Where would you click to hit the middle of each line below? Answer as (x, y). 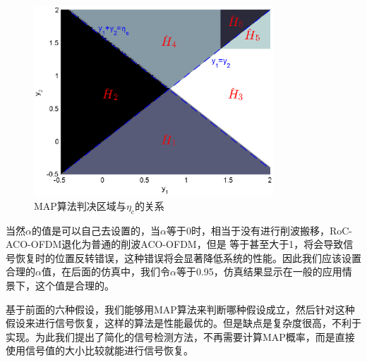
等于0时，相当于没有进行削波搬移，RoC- (259, 230)
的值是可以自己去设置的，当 (96, 230)
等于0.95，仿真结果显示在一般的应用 (259, 271)
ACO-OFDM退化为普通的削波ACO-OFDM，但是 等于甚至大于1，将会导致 (175, 244)
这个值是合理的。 (74, 286)
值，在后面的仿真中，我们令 (106, 271)
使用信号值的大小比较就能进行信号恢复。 (100, 350)
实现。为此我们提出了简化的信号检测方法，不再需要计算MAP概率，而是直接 (180, 336)
